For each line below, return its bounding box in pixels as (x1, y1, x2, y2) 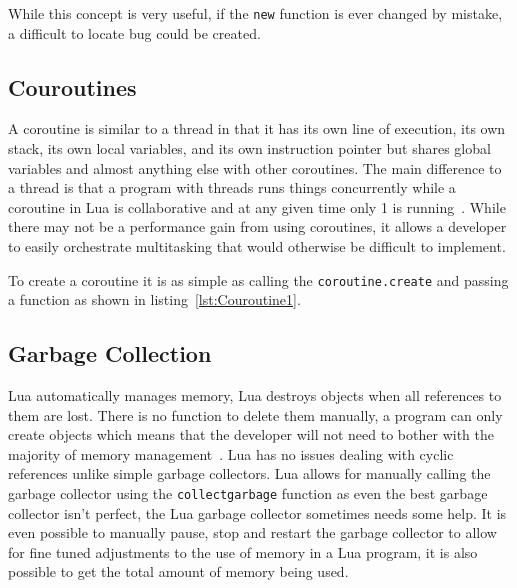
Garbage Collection (8, 338, 212, 369)
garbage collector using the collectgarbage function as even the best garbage (8, 483, 488, 504)
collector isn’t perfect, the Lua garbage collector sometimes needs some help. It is (8, 502, 507, 523)
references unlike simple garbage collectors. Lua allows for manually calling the (8, 463, 491, 484)
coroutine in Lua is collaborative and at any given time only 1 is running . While (8, 196, 506, 217)
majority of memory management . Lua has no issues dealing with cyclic (8, 443, 454, 464)
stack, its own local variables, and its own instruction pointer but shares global (8, 138, 491, 159)
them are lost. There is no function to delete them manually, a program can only (8, 404, 503, 425)
